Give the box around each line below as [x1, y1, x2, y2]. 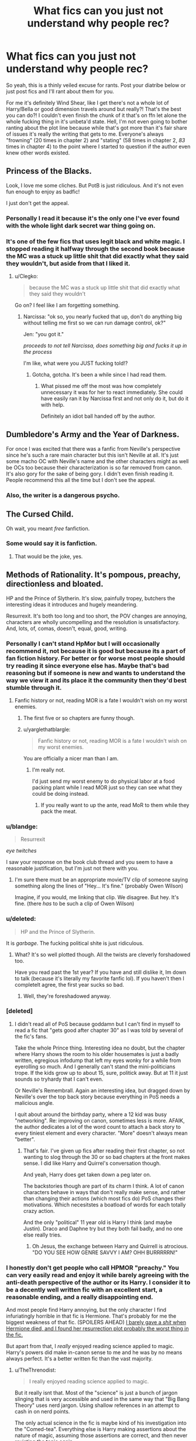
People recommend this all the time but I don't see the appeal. [6, 476, 156, 483]
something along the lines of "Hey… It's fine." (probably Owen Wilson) [14, 883, 184, 890]
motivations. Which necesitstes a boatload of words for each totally [23, 1201, 186, 1208]
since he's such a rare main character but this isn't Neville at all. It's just [6, 451, 179, 458]
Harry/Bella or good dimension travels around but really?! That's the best [6, 105, 181, 112]
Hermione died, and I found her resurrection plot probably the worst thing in [6, 1325, 189, 1332]
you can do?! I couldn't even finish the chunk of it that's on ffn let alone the [6, 112, 187, 119]
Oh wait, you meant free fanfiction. [6, 525, 90, 532]
